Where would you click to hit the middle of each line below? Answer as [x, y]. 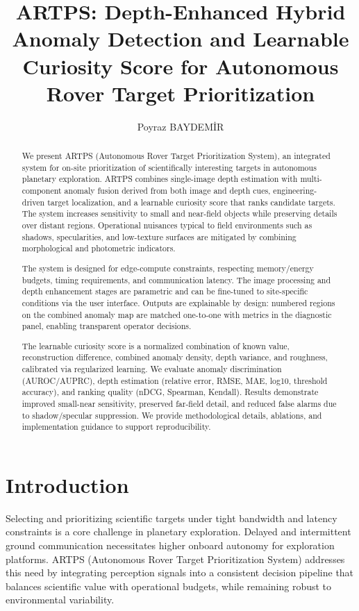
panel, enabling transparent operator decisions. [107, 326]
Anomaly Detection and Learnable [181, 39]
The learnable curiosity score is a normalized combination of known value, [156, 345]
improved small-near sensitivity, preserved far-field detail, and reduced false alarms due [179, 403]
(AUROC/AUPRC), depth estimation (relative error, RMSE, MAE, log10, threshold [175, 380]
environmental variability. [60, 600]
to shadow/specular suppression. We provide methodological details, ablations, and [172, 415]
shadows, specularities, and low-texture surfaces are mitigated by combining [159, 236]
